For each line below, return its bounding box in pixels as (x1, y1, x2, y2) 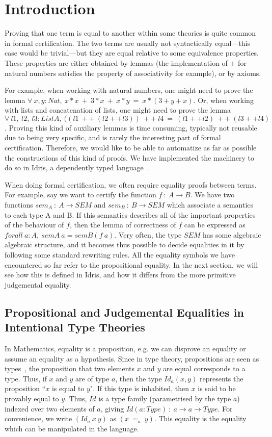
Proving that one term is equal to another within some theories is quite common (5, 28, 256, 38)
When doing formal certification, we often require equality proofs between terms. (5, 179, 257, 190)
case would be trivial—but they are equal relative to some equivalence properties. (5, 47, 259, 58)
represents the (200, 373, 243, 383)
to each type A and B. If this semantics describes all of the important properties (5, 209, 256, 220)
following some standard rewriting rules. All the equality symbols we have (5, 249, 235, 260)
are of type (75, 373, 110, 383)
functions (5, 199, 33, 210)
